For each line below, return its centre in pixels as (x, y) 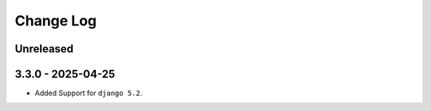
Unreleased (44, 49)
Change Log (56, 21)
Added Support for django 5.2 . (89, 93)
